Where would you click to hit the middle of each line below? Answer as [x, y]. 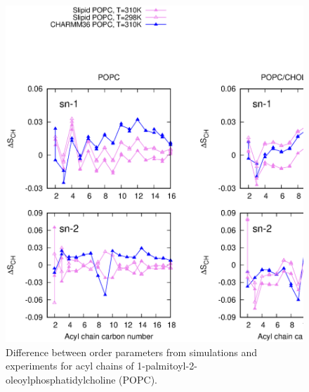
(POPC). [138, 379]
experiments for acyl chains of [70, 366]
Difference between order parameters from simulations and [132, 352]
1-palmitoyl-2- [167, 366]
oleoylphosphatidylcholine [61, 379]
